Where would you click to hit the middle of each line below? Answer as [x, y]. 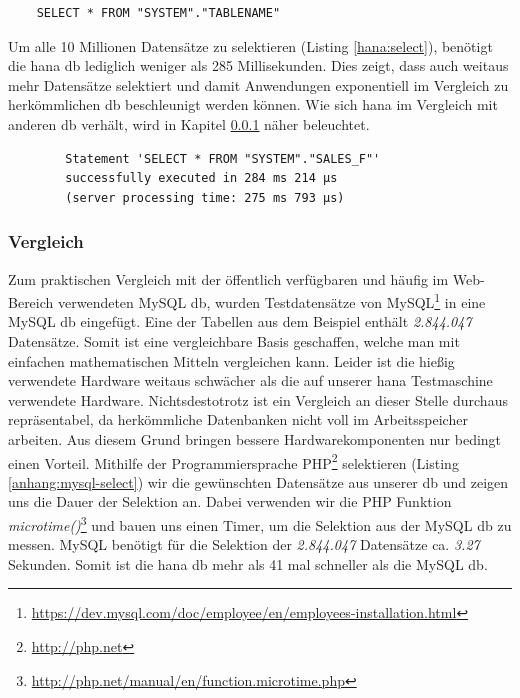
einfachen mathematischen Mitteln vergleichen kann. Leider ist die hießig [231, 360]
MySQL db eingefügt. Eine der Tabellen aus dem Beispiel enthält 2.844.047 [240, 321]
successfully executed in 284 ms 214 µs [201, 178]
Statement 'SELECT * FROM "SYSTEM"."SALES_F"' [223, 158]
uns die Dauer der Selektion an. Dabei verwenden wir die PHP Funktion [230, 501]
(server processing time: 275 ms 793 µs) [205, 197]
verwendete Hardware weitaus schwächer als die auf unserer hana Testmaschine [250, 380]
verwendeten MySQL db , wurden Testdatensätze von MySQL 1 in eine [271, 300]
